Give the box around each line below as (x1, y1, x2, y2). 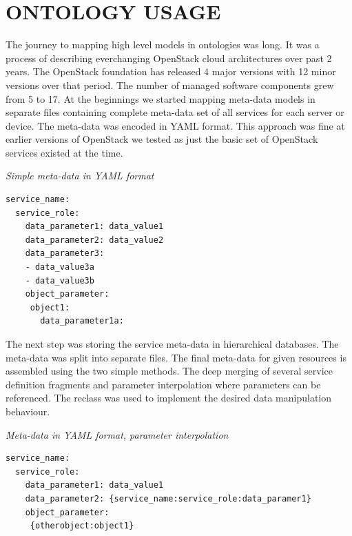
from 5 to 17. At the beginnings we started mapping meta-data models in (6, 91, 315, 106)
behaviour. (6, 404, 50, 418)
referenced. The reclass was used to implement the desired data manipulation (6, 390, 332, 405)
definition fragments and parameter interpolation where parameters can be (6, 377, 321, 391)
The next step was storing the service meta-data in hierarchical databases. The (6, 337, 339, 350)
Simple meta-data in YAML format (6, 168, 154, 183)
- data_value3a (25, 262, 94, 272)
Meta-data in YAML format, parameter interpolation (6, 427, 229, 441)
